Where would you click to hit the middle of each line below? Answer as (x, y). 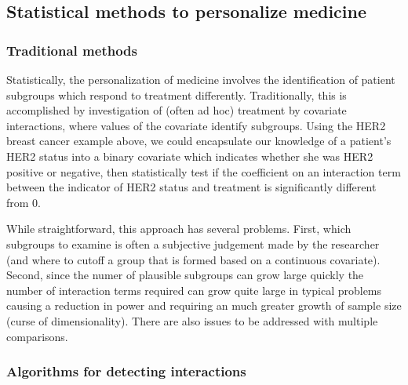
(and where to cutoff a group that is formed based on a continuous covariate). (193, 259)
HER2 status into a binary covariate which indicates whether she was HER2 (190, 156)
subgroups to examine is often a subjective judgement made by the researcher (193, 243)
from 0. (24, 202)
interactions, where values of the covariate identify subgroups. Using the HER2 (196, 125)
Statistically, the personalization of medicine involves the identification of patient (201, 79)
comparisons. (37, 336)
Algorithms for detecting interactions (126, 371)
